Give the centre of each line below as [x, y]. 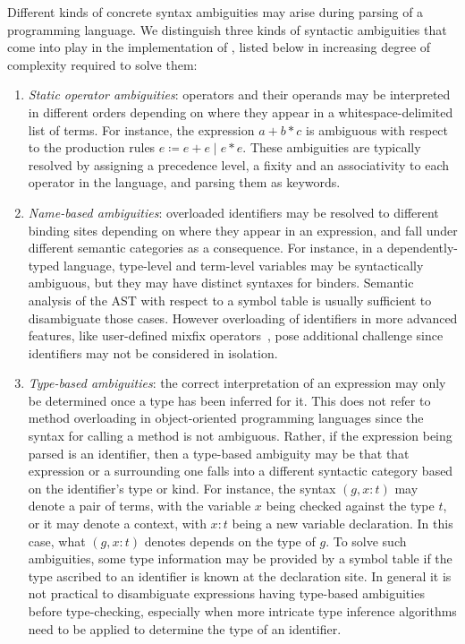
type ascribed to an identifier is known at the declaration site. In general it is [240, 575]
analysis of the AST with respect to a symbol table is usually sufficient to [230, 300]
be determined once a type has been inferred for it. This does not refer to [229, 400]
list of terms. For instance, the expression [141, 129]
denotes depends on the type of [230, 541]
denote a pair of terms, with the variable [139, 506]
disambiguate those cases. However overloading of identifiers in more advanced [243, 318]
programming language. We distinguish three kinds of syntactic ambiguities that [227, 29]
